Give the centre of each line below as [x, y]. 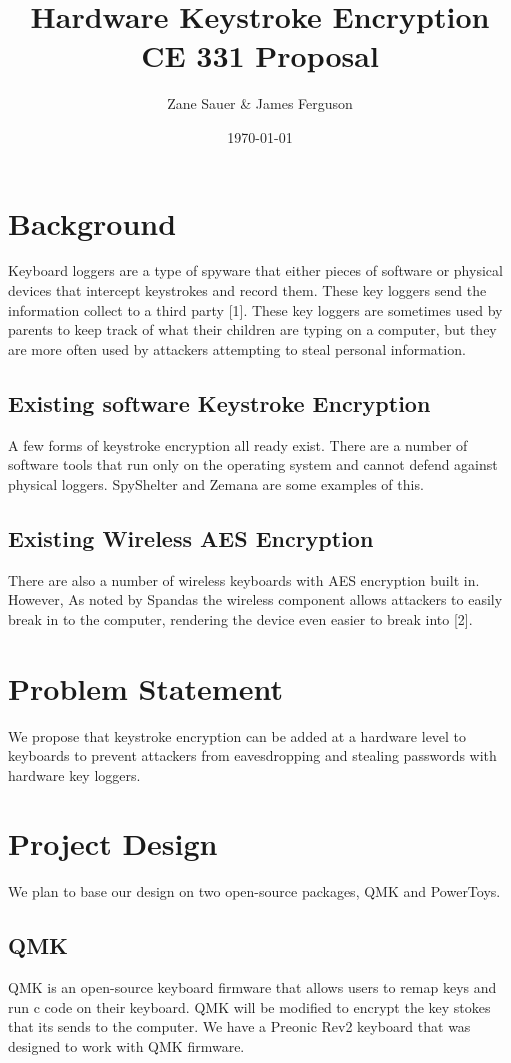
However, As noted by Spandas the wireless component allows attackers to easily [255, 599]
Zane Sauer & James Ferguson [260, 103]
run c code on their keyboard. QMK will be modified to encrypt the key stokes [249, 1006]
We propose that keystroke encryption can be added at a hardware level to [237, 735]
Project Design [113, 843]
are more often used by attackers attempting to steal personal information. [237, 348]
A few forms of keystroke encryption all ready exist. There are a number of [238, 444]
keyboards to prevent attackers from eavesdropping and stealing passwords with [252, 755]
